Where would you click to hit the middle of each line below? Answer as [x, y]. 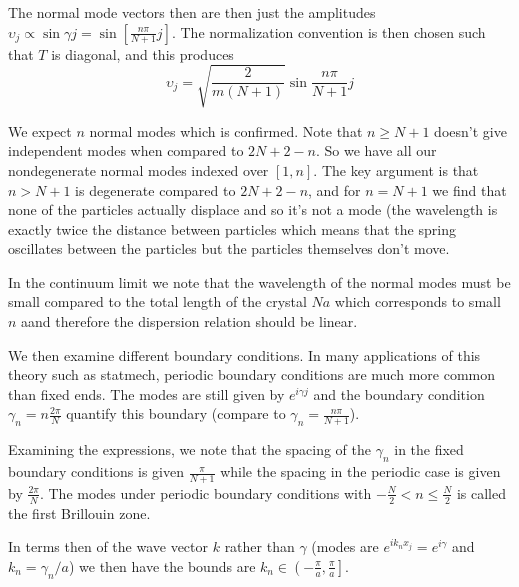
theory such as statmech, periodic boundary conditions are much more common [251, 374]
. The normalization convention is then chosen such [328, 31]
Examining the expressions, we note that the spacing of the [189, 449]
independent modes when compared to [126, 150]
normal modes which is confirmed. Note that [226, 130]
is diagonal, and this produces [142, 53]
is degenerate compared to [155, 189]
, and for [334, 189]
